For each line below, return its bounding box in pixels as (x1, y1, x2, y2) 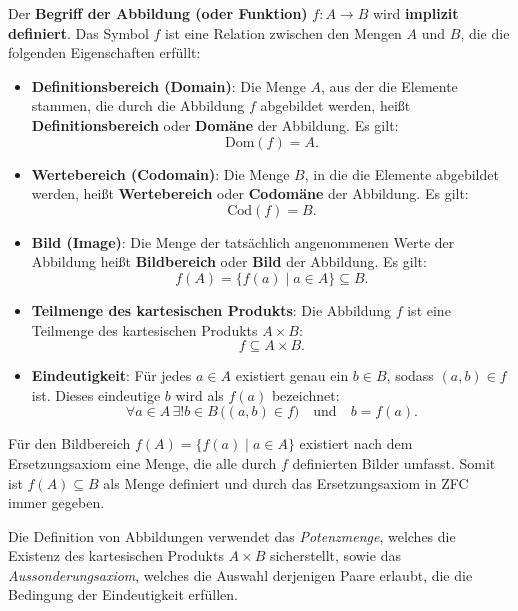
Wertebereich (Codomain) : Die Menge (31, 163, 290, 184)
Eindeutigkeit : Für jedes (31, 365, 192, 386)
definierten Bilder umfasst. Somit (292, 452, 496, 473)
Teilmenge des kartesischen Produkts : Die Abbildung (31, 299, 392, 320)
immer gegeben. (8, 492, 105, 513)
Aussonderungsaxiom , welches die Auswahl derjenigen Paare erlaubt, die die (8, 564, 473, 585)
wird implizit (372, 3, 459, 23)
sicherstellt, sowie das (269, 545, 401, 566)
